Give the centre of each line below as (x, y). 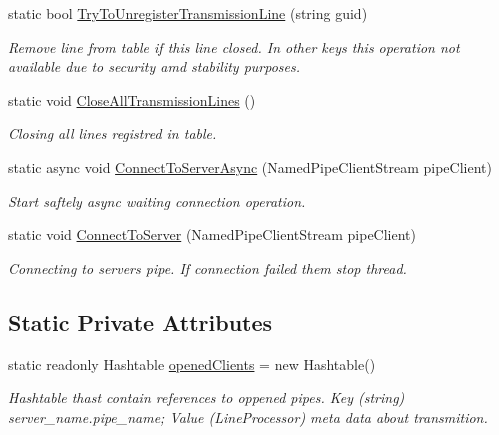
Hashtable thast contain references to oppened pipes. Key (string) (206, 397)
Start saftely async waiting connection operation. (157, 200)
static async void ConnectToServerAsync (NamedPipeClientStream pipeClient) (250, 166)
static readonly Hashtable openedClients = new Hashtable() (192, 363)
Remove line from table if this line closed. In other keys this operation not (234, 46)
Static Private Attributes (140, 321)
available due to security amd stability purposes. (154, 66)
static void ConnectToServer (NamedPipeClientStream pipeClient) (212, 234)
